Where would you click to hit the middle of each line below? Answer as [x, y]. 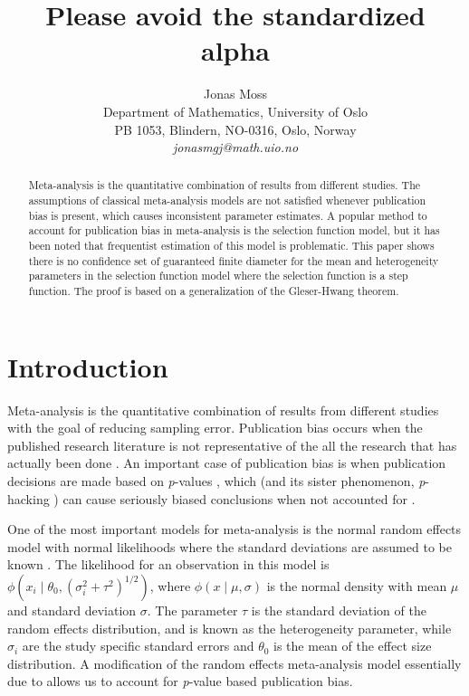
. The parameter [192, 610]
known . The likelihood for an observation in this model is [168, 564]
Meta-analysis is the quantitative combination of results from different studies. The [225, 185]
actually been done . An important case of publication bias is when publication [227, 463]
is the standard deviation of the [339, 610]
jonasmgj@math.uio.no [235, 147]
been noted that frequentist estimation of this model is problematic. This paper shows [231, 246]
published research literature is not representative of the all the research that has [232, 445]
